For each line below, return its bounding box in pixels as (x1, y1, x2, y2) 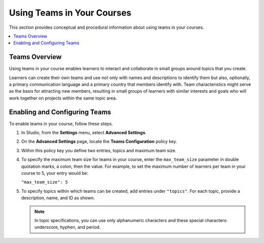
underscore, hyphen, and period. (34, 224, 101, 230)
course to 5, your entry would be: (21, 170, 88, 176)
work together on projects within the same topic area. (9, 95, 117, 101)
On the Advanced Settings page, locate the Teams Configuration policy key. (21, 139, 177, 144)
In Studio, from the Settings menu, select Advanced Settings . (21, 130, 147, 136)
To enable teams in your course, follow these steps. (9, 121, 113, 126)
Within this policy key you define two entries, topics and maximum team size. (21, 147, 177, 153)
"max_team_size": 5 (21, 180, 68, 185)
